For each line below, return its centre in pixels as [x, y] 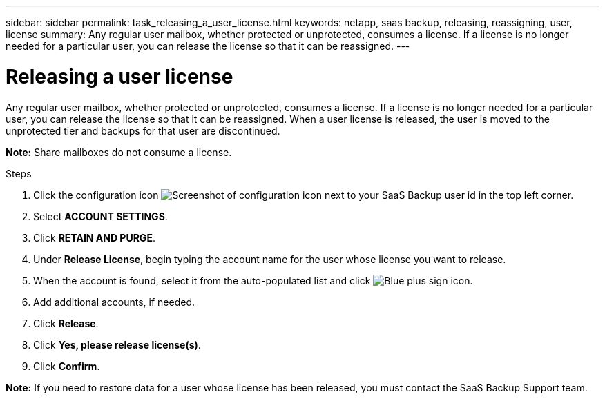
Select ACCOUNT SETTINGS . [100, 216]
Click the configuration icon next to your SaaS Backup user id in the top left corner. [304, 195]
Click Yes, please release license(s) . [117, 344]
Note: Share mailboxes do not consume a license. [119, 152]
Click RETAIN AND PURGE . [94, 237]
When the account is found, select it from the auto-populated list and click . [253, 280]
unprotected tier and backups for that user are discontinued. [143, 130]
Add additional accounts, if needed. [114, 302]
